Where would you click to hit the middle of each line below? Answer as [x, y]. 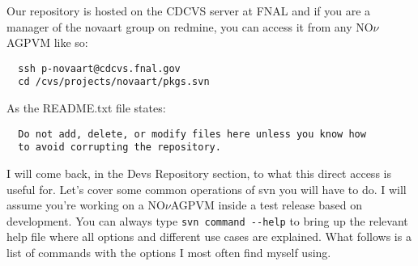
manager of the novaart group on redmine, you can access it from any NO [190, 26]
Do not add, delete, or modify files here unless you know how [192, 134]
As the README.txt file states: [86, 108]
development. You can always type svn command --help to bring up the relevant [207, 220]
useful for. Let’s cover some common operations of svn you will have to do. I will [207, 189]
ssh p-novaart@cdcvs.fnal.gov [99, 68]
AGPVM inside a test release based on [267, 205]
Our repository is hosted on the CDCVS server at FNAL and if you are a [189, 11]
